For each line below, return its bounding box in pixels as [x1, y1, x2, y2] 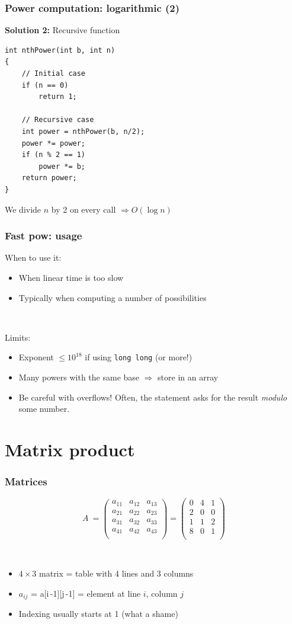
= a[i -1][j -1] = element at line [31, 587, 141, 599]
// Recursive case [21, 116, 94, 124]
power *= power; [21, 139, 86, 148]
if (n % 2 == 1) [21, 151, 86, 159]
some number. [18, 402, 70, 415]
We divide [5, 203, 41, 215]
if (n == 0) [21, 81, 69, 89]
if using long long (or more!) [85, 351, 192, 363]
